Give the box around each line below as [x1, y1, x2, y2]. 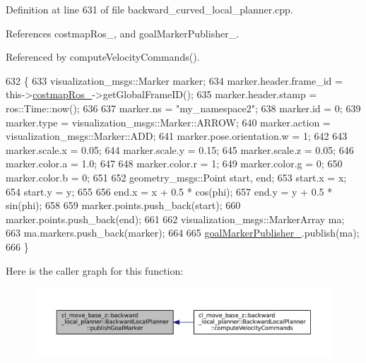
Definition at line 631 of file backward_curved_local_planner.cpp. [6, 2, 293, 16]
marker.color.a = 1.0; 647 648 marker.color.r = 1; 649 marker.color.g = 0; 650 [6, 156, 343, 171]
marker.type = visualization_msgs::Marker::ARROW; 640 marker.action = [6, 114, 331, 129]
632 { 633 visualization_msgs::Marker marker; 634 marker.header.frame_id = [6, 73, 343, 88]
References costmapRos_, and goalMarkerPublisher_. [6, 25, 240, 40]
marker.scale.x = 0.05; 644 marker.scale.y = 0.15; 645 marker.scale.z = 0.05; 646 [6, 142, 354, 157]
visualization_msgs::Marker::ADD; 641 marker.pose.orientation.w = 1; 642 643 [6, 129, 348, 143]
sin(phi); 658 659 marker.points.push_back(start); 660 [6, 198, 241, 213]
